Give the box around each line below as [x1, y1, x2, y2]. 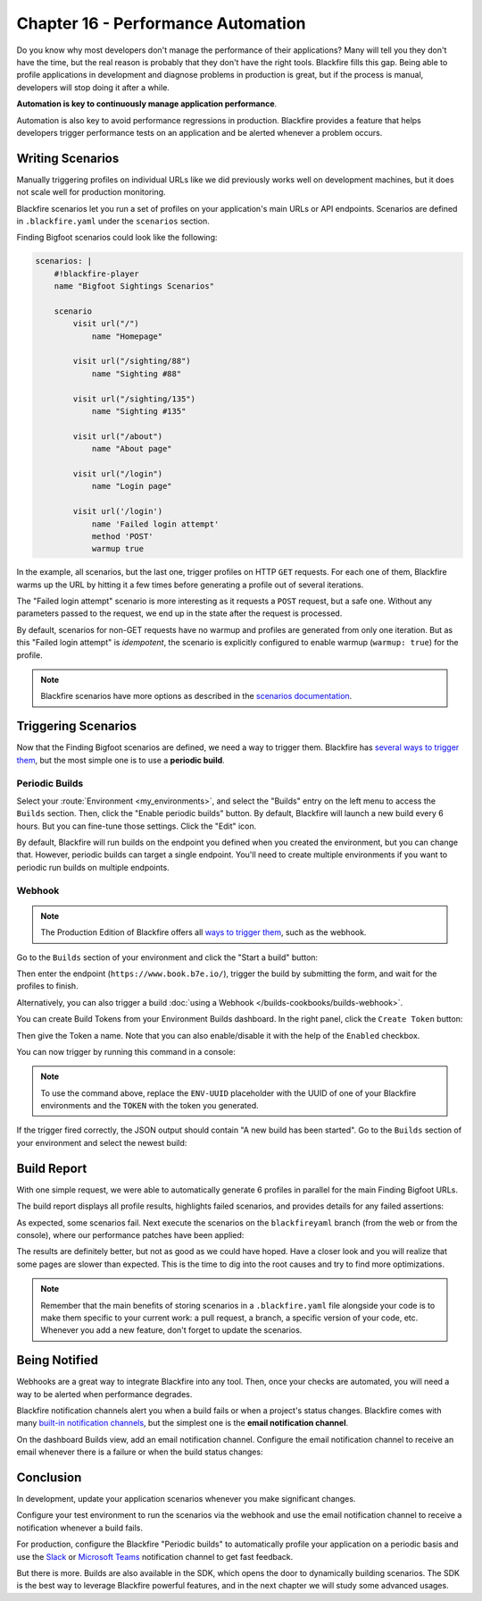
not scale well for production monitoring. [16, 187, 166, 198]
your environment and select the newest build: [16, 1137, 187, 1148]
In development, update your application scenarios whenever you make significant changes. [16, 1494, 356, 1504]
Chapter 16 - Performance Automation [16, 13, 306, 33]
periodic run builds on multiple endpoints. [16, 862, 170, 872]
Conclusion [16, 1470, 82, 1485]
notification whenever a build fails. [16, 1522, 143, 1533]
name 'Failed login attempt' [91, 518, 220, 529]
